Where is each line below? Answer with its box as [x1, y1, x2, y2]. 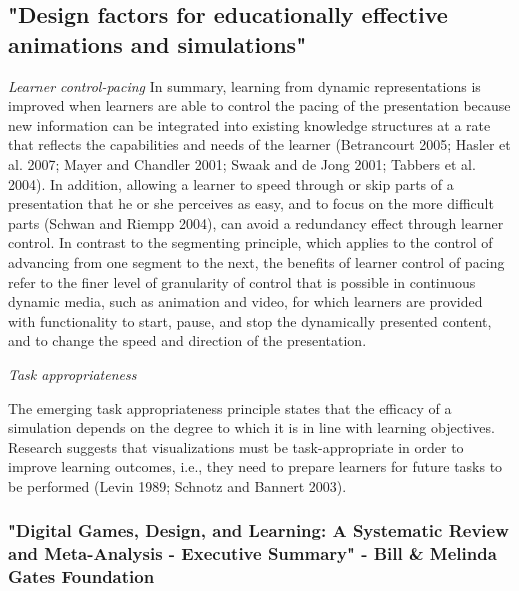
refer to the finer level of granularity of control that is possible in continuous [8, 271, 476, 292]
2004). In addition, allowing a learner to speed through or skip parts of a [8, 173, 454, 194]
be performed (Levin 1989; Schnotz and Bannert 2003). [8, 475, 347, 496]
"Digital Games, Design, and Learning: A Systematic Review [8, 518, 509, 543]
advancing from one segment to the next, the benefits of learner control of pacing [8, 251, 505, 272]
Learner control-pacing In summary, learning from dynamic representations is [8, 75, 481, 96]
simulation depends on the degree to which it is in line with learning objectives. [8, 417, 495, 438]
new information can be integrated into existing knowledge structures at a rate [8, 114, 491, 135]
